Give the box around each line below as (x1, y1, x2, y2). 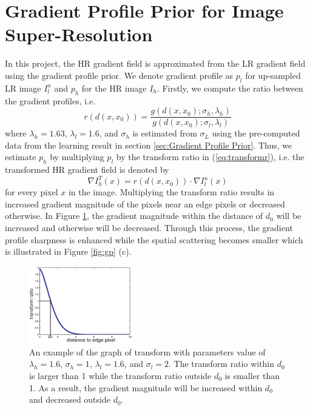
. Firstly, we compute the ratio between (157, 81, 303, 94)
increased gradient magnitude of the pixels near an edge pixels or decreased (5, 197, 285, 210)
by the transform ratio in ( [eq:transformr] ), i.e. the (116, 150, 305, 163)
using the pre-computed (212, 127, 300, 139)
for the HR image (81, 81, 147, 94)
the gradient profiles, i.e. (5, 94, 96, 107)
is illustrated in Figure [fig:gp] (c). (5, 245, 132, 258)
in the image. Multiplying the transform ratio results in (68, 186, 275, 198)
